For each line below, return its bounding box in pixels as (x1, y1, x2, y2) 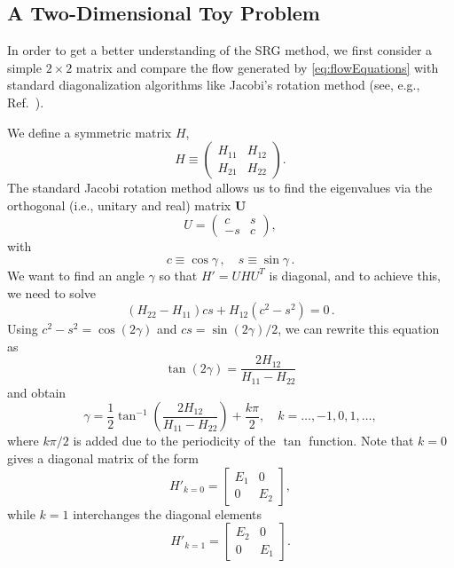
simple (7, 58, 42, 76)
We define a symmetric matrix (7, 122, 172, 141)
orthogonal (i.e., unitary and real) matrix (7, 195, 231, 214)
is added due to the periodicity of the (73, 431, 276, 450)
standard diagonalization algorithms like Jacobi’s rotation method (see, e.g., (7, 75, 420, 94)
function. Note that (309, 431, 414, 450)
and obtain (7, 383, 67, 401)
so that (159, 265, 198, 284)
